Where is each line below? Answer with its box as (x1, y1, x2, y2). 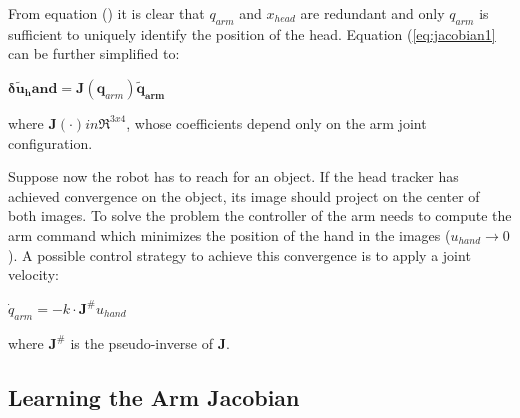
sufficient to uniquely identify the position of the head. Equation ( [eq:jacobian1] (8, 23, 496, 44)
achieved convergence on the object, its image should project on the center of (8, 185, 480, 206)
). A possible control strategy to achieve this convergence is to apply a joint (8, 244, 471, 265)
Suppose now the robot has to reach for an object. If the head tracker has (8, 166, 459, 187)
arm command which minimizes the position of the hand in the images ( (8, 224, 451, 245)
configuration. (8, 132, 93, 153)
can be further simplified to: (8, 43, 180, 64)
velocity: (8, 264, 59, 285)
